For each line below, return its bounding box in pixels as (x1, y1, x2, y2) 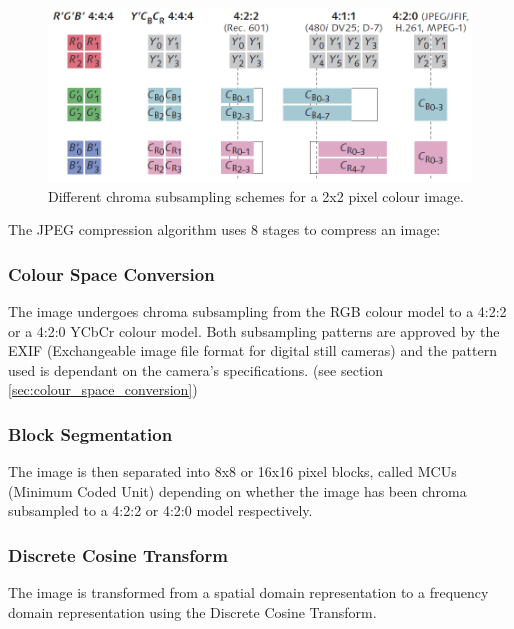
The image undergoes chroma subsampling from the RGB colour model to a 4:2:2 (8, 300, 507, 321)
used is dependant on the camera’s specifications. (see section (8, 359, 384, 380)
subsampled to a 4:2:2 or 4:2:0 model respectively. (8, 500, 313, 521)
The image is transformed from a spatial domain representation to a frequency (8, 582, 489, 603)
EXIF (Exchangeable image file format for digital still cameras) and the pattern (8, 340, 497, 361)
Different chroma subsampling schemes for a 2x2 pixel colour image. (48, 185, 464, 206)
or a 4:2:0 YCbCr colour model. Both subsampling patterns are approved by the (8, 320, 500, 341)
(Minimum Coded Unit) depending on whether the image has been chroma (8, 480, 467, 501)
